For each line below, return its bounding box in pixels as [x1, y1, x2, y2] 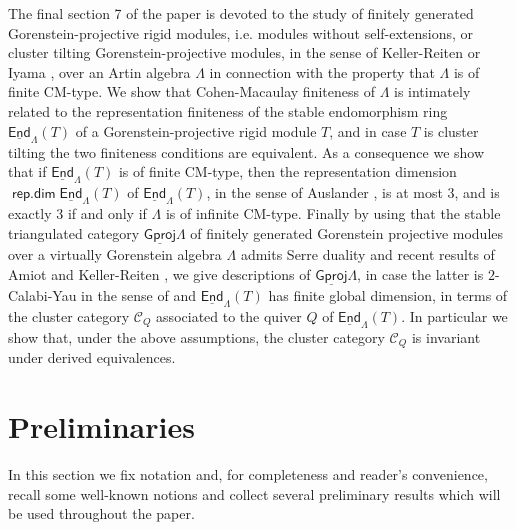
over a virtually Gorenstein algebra [8, 244, 222, 265]
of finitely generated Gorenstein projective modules [190, 222, 504, 243]
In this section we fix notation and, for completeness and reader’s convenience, [8, 464, 488, 485]
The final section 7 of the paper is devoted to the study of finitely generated [8, 3, 474, 23]
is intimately [394, 81, 471, 102]
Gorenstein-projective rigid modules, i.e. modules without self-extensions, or [8, 22, 474, 43]
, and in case [329, 120, 407, 141]
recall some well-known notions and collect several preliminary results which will [8, 483, 501, 504]
